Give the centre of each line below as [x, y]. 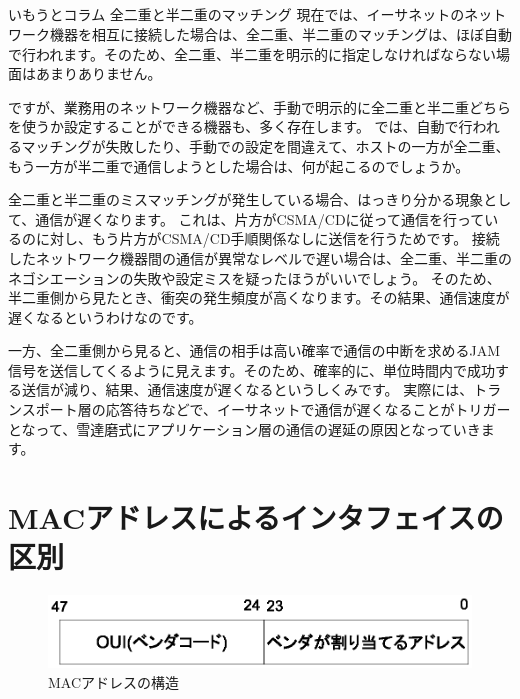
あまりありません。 [98, 73]
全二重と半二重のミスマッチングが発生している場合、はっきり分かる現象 [246, 199]
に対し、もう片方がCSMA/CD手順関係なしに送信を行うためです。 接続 [267, 238]
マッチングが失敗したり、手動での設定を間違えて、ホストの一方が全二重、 [265, 145]
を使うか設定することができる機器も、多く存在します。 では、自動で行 [240, 126]
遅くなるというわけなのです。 [105, 316]
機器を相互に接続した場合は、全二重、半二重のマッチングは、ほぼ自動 [280, 33]
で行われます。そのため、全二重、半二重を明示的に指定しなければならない [252, 53]
